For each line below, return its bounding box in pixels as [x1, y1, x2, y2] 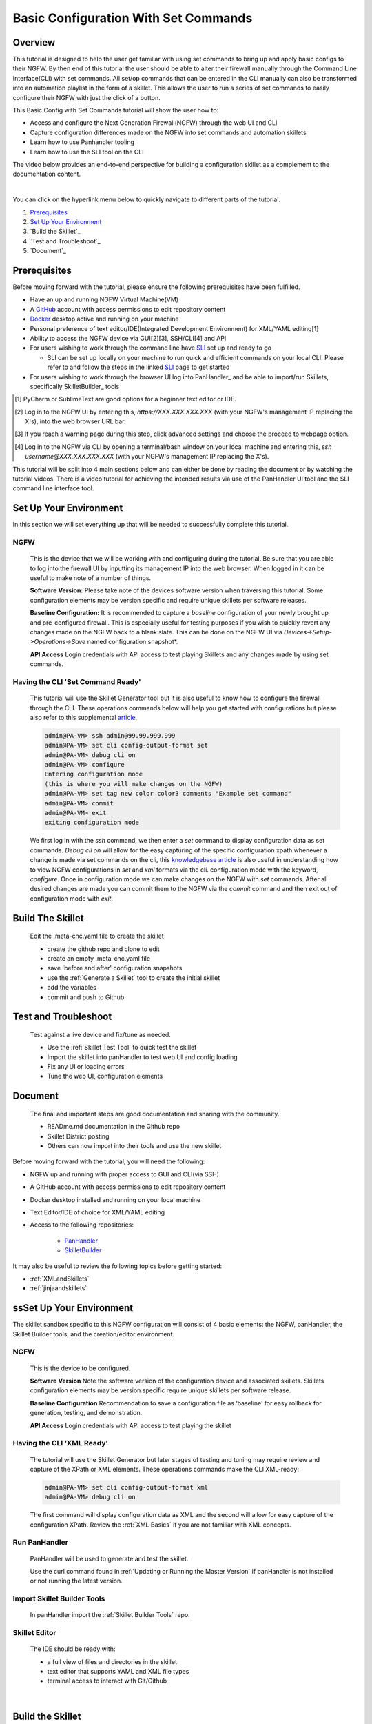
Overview [12, 37, 56, 48]
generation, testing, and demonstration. [30, 1409, 143, 1417]
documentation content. [12, 170, 81, 179]
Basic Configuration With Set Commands [12, 10, 253, 26]
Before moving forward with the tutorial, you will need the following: [12, 1157, 205, 1165]
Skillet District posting [47, 1132, 110, 1141]
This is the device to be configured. [30, 1364, 131, 1372]
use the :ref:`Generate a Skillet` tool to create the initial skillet [47, 973, 220, 982]
